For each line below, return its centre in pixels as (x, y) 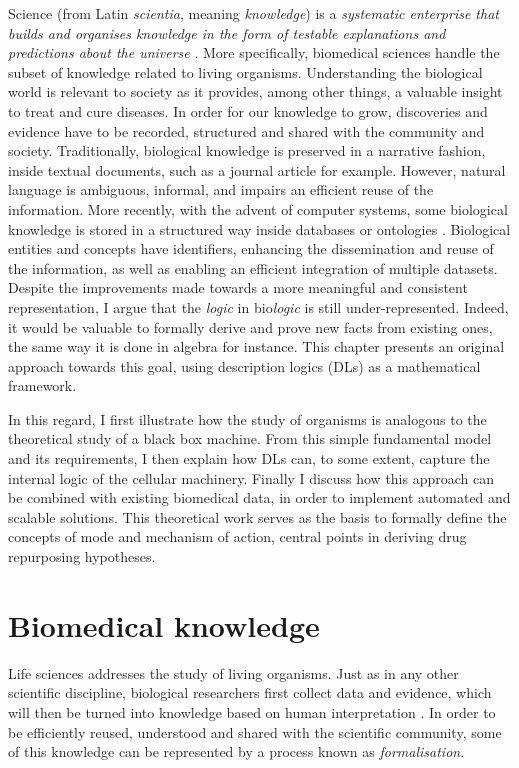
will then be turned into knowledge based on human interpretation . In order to (252, 711)
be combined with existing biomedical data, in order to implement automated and (259, 497)
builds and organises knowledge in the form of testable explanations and (227, 32)
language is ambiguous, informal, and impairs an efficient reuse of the (221, 189)
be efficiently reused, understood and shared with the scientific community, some (255, 731)
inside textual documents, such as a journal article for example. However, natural (257, 169)
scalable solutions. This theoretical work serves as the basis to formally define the (257, 516)
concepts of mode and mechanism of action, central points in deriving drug (237, 536)
